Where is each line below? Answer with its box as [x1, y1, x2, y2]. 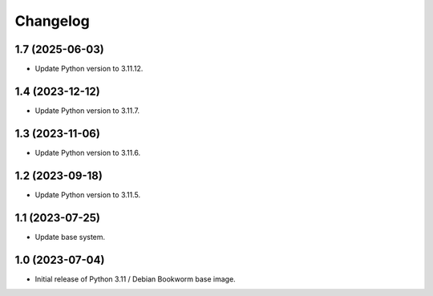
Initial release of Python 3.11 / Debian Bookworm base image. [34, 274, 236, 284]
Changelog [14, 12, 90, 30]
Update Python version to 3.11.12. [34, 64, 144, 74]
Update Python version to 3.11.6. [34, 148, 141, 157]
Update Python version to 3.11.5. [34, 189, 140, 200]
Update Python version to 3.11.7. [34, 105, 140, 116]
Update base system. [34, 232, 106, 241]
